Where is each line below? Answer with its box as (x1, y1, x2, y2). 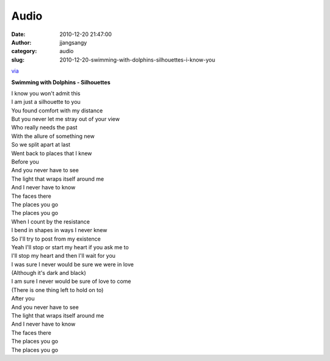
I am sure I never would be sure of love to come (11, 278, 131, 285)
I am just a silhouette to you (11, 98, 81, 106)
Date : (11, 31, 26, 38)
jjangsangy (59, 38, 87, 46)
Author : (11, 38, 32, 46)
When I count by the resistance (11, 217, 90, 225)
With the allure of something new (11, 132, 95, 140)
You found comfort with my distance (11, 107, 103, 114)
